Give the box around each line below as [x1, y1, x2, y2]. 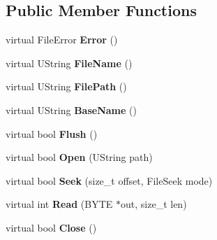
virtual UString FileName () [6, 55, 133, 70]
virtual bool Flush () [6, 126, 98, 141]
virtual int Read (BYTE [6, 197, 113, 211]
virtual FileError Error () [6, 32, 118, 47]
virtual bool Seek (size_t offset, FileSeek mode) [6, 173, 213, 188]
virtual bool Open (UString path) [6, 150, 153, 164]
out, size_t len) [121, 197, 187, 211]
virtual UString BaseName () [6, 102, 137, 117]
